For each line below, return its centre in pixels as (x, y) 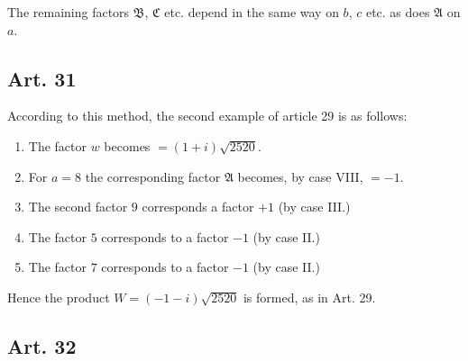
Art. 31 (42, 78)
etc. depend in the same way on (252, 12)
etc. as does (398, 12)
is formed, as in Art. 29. (309, 297)
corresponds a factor (198, 207)
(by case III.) (314, 207)
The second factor (78, 207)
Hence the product (59, 297)
